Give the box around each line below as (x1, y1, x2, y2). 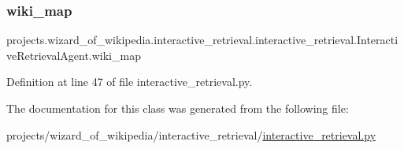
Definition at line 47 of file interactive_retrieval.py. (6, 73, 253, 90)
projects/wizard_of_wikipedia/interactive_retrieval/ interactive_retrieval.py (6, 126, 376, 143)
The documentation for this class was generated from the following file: (6, 100, 349, 116)
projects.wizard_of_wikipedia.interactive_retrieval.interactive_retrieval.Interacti (6, 32, 398, 48)
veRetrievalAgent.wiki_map (6, 47, 141, 63)
